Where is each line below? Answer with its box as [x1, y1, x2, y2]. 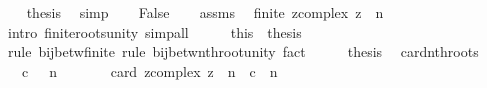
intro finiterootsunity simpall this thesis [7, 21, 302, 42]
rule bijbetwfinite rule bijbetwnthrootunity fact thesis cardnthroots [7, 41, 479, 62]
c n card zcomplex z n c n [21, 60, 278, 81]
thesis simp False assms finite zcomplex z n [26, 2, 384, 22]
